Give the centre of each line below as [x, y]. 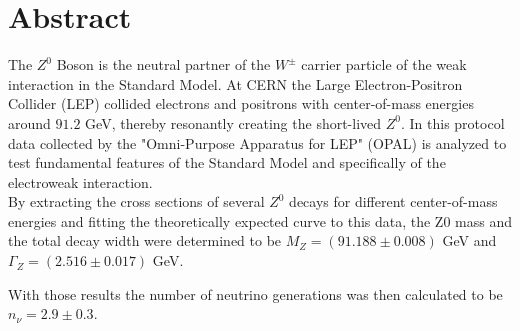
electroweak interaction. [80, 181]
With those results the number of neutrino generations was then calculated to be [255, 293]
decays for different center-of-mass [393, 201]
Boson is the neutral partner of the [163, 64]
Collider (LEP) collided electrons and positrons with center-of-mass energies [241, 103]
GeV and [469, 240]
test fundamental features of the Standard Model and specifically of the [227, 162]
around [29, 122]
